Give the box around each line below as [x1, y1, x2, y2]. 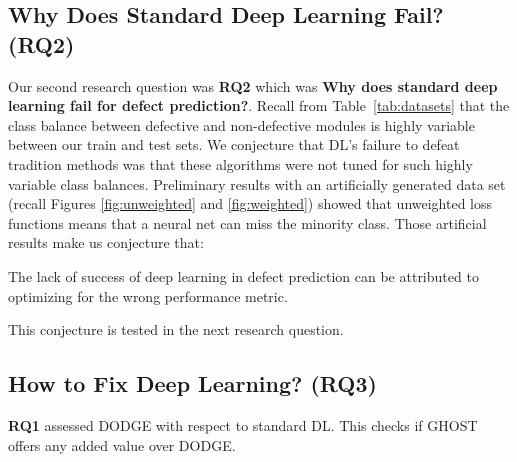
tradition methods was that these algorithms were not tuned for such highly [8, 153, 473, 174]
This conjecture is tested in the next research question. [8, 319, 344, 340]
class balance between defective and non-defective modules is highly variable [8, 114, 475, 135]
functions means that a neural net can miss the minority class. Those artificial [8, 212, 487, 233]
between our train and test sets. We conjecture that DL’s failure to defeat [8, 134, 460, 155]
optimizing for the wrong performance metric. [8, 285, 288, 306]
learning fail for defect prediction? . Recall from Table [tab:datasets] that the [8, 95, 510, 116]
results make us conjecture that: [8, 232, 204, 253]
